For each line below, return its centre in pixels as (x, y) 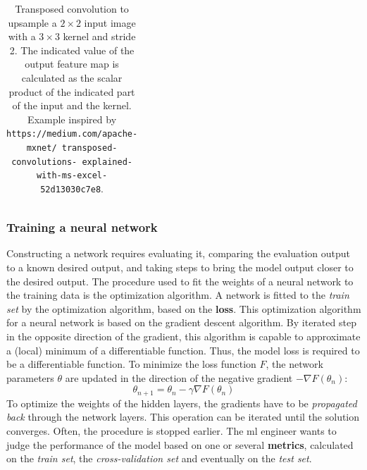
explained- (107, 162)
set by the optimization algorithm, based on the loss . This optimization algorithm (184, 308)
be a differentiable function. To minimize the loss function (131, 364)
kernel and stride (99, 36)
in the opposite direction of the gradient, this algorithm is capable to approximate (183, 336)
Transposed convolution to (72, 8)
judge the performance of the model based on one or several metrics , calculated (180, 444)
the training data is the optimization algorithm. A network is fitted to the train (178, 295)
